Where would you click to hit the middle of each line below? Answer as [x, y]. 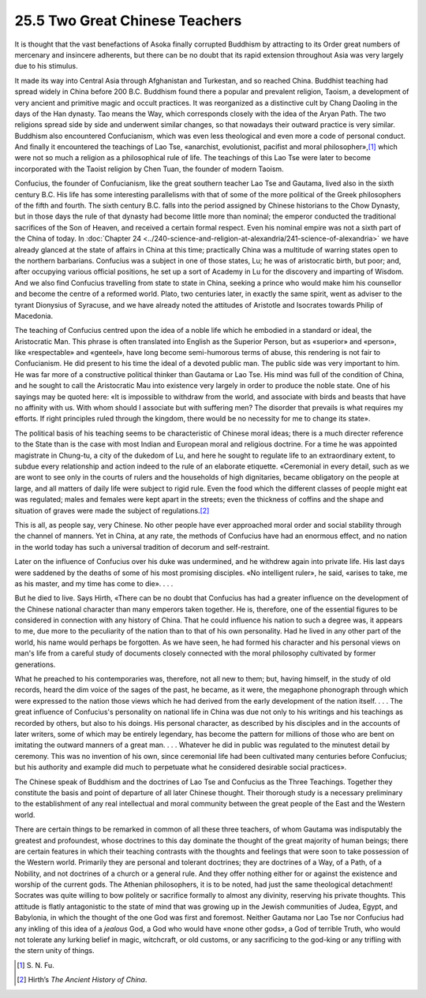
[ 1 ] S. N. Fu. [35, 965]
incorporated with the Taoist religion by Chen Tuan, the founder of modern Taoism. [149, 169]
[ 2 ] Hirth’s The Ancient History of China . [82, 980]
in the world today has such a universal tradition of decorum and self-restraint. [142, 547]
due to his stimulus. [46, 66]
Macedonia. [34, 316]
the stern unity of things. [54, 951]
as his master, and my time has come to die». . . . [94, 583]
